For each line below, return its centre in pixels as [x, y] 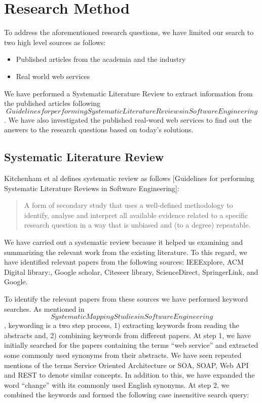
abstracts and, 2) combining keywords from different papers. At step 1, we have [128, 335]
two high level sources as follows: [55, 42]
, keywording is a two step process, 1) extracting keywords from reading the [122, 325]
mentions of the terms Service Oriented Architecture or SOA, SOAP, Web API [126, 365]
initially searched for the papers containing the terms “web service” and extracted [131, 345]
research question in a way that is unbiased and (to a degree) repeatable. [137, 225]
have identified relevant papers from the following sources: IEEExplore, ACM [124, 262]
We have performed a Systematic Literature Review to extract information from [128, 93]
